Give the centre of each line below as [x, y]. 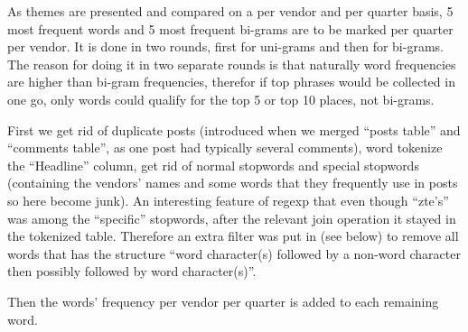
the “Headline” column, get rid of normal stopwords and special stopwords [213, 165]
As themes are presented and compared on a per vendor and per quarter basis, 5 [230, 11]
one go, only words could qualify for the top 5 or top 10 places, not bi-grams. [221, 99]
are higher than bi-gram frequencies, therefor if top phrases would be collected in [231, 82]
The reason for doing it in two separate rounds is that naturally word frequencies [232, 64]
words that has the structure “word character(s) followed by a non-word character [234, 253]
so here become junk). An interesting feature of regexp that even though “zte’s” [228, 200]
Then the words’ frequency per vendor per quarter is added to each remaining [223, 301]
